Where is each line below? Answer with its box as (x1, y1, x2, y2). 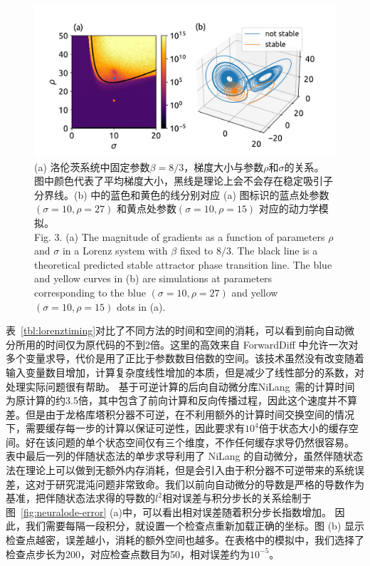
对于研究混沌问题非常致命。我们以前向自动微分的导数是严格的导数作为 (35, 476, 364, 491)
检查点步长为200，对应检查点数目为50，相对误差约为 (6, 546, 250, 561)
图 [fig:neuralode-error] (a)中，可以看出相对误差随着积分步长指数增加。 (6, 504, 332, 519)
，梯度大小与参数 (184, 159, 264, 174)
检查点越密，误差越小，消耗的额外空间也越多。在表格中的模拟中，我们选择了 (6, 532, 364, 547)
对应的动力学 (258, 201, 319, 216)
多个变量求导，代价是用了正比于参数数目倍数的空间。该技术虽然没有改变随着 (6, 351, 364, 366)
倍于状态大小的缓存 (258, 421, 349, 436)
